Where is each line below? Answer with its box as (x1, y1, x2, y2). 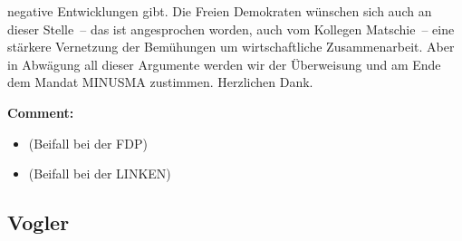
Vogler (7, 208, 70, 236)
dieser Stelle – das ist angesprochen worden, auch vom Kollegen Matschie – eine (7, 19, 455, 38)
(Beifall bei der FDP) (28, 133, 148, 152)
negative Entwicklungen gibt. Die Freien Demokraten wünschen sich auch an (7, 2, 432, 20)
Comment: (7, 102, 74, 121)
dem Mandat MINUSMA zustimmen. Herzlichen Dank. (7, 72, 313, 92)
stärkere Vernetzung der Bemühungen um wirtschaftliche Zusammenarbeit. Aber (7, 37, 455, 56)
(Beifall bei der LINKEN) (28, 164, 171, 183)
